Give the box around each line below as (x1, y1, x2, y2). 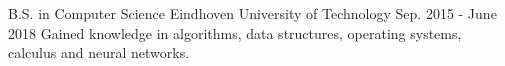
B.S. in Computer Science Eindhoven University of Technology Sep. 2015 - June (8, 3, 497, 23)
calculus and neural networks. (8, 42, 190, 63)
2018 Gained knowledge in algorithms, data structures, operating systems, (8, 22, 462, 43)
